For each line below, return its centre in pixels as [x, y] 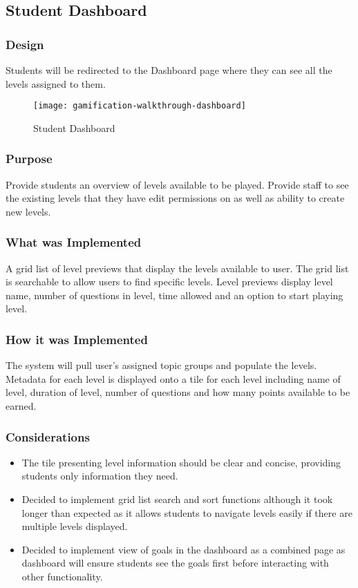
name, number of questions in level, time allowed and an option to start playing [175, 295]
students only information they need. [100, 476]
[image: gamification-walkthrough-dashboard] [140, 106]
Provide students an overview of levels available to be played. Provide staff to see [177, 184]
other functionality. [62, 576]
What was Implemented [74, 242]
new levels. [28, 211]
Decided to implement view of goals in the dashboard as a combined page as [183, 549]
